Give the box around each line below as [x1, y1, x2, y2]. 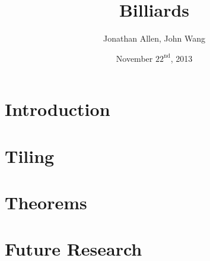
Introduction [5, 97, 110, 121]
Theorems [5, 190, 87, 215]
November [116, 52, 153, 64]
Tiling [5, 143, 55, 168]
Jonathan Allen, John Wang [103, 32, 205, 45]
